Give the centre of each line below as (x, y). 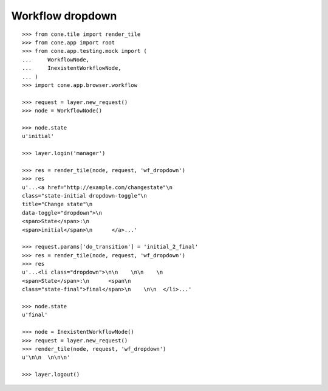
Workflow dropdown (64, 16)
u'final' (35, 315)
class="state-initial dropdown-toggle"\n (84, 195)
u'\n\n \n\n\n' (46, 358)
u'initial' (38, 136)
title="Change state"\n (57, 204)
